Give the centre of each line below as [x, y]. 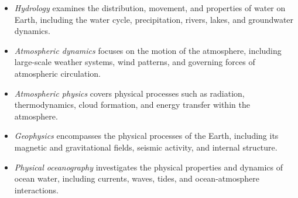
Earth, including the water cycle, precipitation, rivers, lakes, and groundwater [154, 19]
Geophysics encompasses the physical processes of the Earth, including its [146, 136]
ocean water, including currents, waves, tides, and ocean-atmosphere [137, 178]
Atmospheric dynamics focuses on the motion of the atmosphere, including [148, 50]
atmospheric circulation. [57, 73]
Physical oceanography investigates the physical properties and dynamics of [149, 167]
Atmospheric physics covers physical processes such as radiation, [129, 93]
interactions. [36, 190]
